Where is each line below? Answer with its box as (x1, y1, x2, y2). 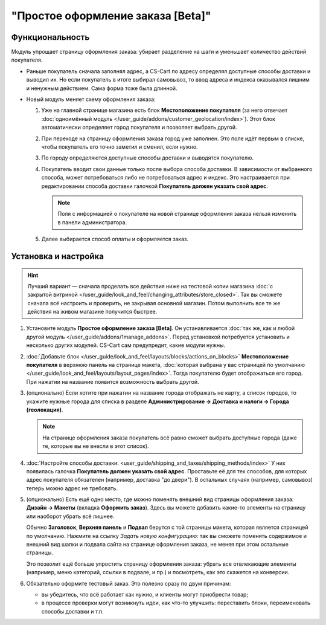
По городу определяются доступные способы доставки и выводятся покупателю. (41, 154, 254, 161)
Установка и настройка (11, 251, 104, 261)
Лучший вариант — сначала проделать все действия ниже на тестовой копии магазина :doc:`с (27, 282, 273, 290)
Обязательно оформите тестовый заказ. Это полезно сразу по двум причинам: (26, 580, 231, 587)
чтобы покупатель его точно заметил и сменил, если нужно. (41, 143, 199, 151)
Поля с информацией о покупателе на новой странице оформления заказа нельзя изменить (57, 210, 297, 218)
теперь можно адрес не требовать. (26, 484, 118, 492)
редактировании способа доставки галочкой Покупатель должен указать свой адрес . (41, 182, 268, 190)
